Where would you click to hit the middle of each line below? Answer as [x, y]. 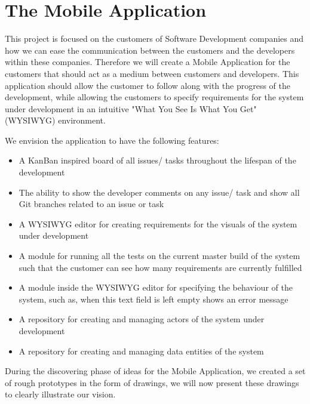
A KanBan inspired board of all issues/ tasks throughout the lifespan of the [157, 160]
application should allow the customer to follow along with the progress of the [148, 85]
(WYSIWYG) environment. [55, 120]
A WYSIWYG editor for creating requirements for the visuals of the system [158, 223]
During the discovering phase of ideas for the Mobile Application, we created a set [155, 371]
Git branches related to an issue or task [91, 204]
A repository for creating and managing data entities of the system [141, 351]
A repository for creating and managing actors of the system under [142, 319]
